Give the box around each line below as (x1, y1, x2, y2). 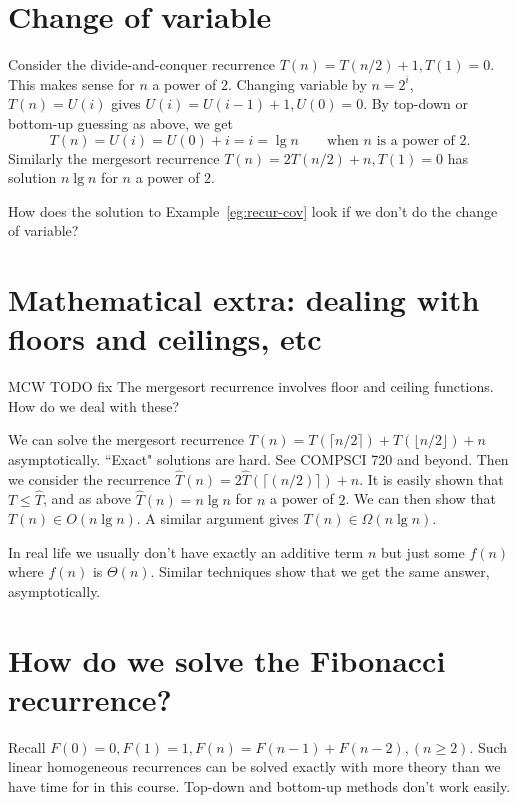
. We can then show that (345, 488, 497, 509)
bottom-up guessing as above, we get (8, 112, 233, 133)
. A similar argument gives (136, 508, 299, 529)
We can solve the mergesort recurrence (8, 429, 244, 450)
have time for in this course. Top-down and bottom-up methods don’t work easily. (8, 776, 511, 797)
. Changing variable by (227, 73, 367, 94)
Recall (8, 736, 46, 757)
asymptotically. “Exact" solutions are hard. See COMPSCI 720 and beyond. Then (8, 448, 509, 469)
